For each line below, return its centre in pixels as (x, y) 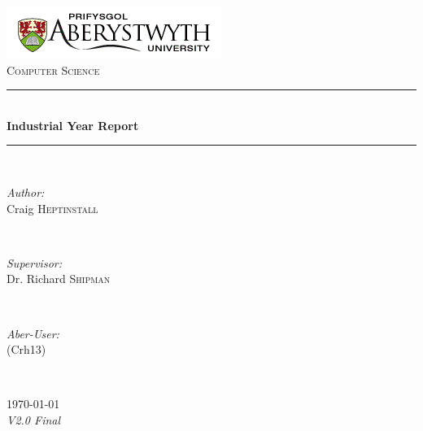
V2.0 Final (34, 419)
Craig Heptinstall (52, 208)
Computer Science (53, 70)
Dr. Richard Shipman (59, 279)
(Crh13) (26, 349)
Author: (26, 192)
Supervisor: (34, 262)
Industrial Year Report (73, 125)
